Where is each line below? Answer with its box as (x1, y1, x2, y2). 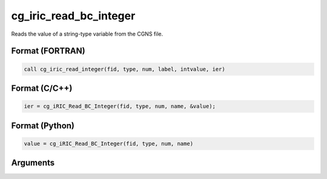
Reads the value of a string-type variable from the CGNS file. (11, 30, 163, 37)
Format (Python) (11, 120, 75, 131)
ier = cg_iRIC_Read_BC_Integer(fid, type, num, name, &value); (24, 103, 216, 110)
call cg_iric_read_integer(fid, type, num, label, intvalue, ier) (24, 65, 225, 73)
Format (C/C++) (11, 83, 73, 93)
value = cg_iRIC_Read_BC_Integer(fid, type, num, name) (24, 140, 194, 147)
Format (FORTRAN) (11, 46, 85, 56)
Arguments (11, 158, 55, 168)
